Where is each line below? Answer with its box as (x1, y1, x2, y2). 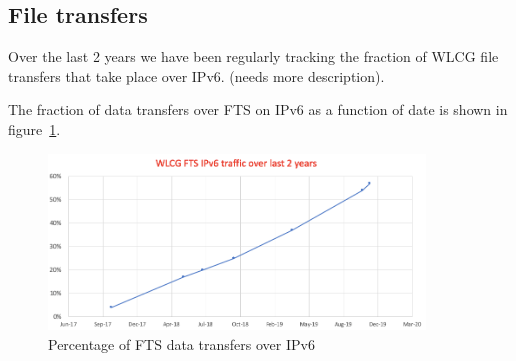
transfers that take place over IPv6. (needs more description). (8, 65, 385, 86)
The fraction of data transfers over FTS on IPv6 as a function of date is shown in (8, 99, 508, 120)
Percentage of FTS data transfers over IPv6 (48, 333, 315, 354)
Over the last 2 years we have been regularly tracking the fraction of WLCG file (8, 46, 499, 67)
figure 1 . (8, 118, 61, 139)
